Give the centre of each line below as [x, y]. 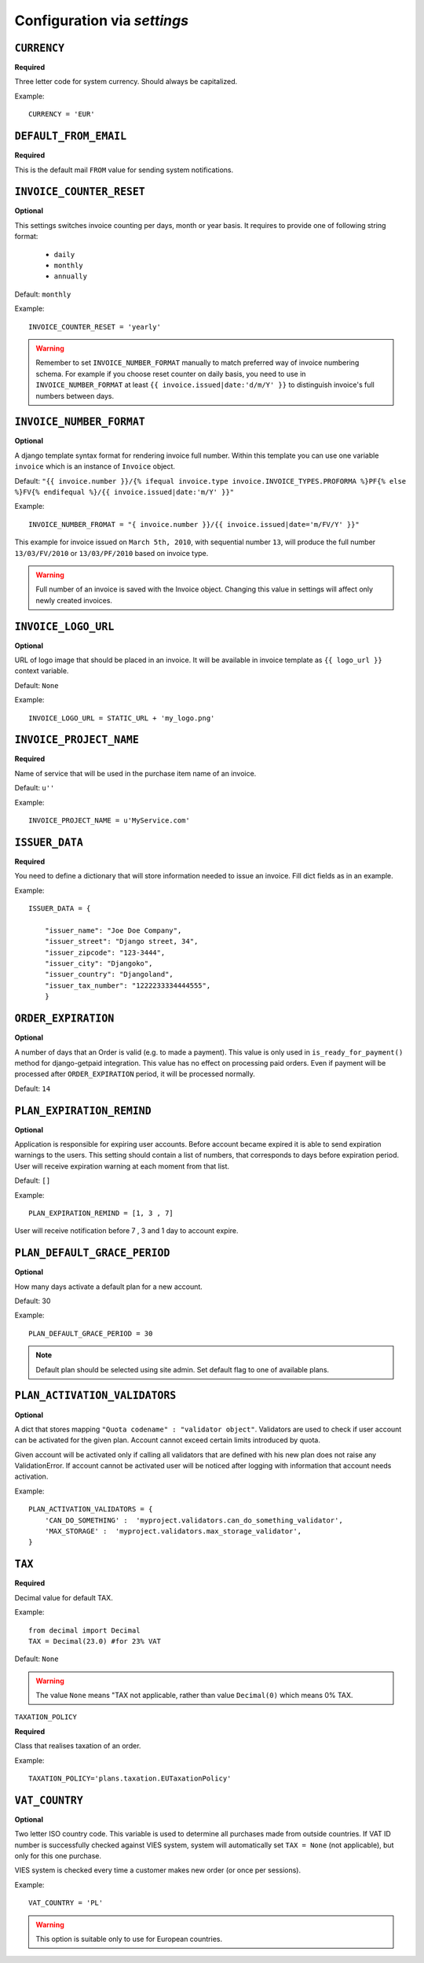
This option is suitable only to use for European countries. [129, 1939]
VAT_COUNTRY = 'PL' [66, 1903]
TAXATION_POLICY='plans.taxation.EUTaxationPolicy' [130, 1779]
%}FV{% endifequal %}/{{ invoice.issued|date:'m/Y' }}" [124, 492]
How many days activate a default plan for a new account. [109, 1287]
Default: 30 [33, 1301]
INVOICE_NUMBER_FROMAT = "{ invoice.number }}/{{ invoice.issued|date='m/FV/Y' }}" [194, 524]
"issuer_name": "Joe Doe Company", [113, 930]
